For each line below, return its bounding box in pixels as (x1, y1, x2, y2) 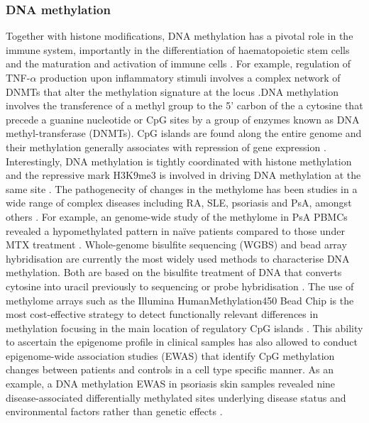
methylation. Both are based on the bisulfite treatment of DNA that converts (6, 265, 342, 280)
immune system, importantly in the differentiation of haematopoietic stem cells (6, 42, 350, 57)
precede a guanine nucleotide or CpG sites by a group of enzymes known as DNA (6, 111, 360, 126)
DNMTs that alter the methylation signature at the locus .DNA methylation (6, 84, 338, 99)
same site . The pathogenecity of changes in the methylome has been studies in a (6, 181, 358, 196)
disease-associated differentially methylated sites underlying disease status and (6, 390, 346, 405)
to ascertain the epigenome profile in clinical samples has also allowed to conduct (6, 334, 358, 349)
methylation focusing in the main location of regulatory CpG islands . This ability (6, 320, 363, 335)
